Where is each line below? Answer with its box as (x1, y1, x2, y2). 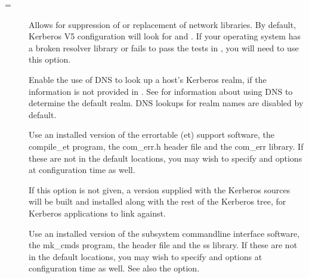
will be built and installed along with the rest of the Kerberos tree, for (29, 195, 286, 208)
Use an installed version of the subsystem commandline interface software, (29, 227, 300, 239)
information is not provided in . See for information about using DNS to (29, 85, 293, 97)
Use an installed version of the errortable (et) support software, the (29, 128, 275, 141)
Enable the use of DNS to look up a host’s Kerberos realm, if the (29, 73, 267, 85)
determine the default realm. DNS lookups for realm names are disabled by (29, 97, 304, 109)
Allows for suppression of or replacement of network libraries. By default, (29, 18, 296, 30)
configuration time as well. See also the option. (29, 262, 200, 274)
